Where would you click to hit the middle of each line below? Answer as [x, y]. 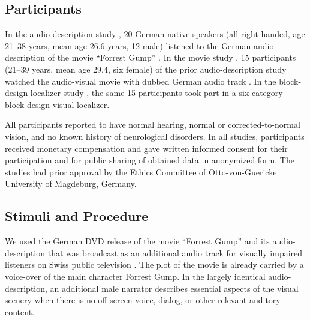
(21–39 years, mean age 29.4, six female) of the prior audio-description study [146, 69]
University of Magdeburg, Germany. [71, 183]
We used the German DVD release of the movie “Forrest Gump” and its [137, 241]
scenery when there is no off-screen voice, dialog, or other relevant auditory [143, 300]
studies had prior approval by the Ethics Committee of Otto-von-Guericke [141, 171]
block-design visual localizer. [57, 104]
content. [19, 311]
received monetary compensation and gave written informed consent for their [146, 148]
